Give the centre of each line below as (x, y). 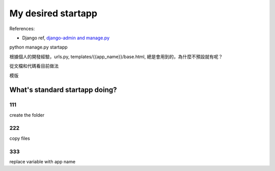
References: (22, 29)
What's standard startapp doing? (63, 90)
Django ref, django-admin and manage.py (66, 38)
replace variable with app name (43, 161)
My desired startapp (53, 13)
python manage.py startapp (39, 47)
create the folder (27, 115)
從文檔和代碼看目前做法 (34, 66)
